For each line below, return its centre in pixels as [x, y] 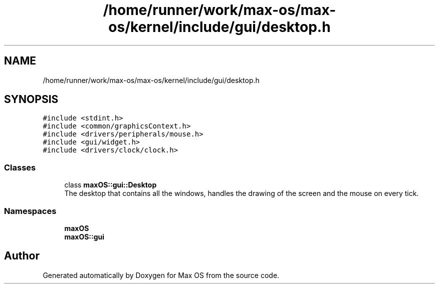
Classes [20, 167]
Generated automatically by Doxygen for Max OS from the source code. [161, 275]
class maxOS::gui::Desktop [111, 185]
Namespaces [30, 211]
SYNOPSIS [31, 99]
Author [22, 256]
